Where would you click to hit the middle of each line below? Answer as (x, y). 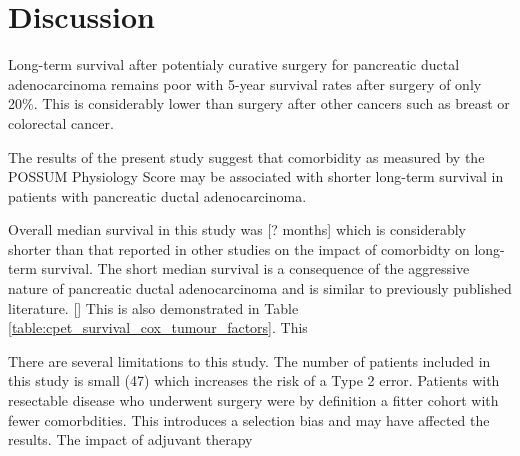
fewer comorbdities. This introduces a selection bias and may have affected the (249, 419)
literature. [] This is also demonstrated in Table (153, 307)
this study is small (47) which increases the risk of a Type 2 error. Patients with (254, 380)
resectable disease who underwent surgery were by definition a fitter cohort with (253, 400)
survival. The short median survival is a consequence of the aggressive (255, 268)
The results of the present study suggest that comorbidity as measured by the (246, 156)
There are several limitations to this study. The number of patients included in (249, 360)
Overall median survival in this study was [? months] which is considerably (237, 229)
